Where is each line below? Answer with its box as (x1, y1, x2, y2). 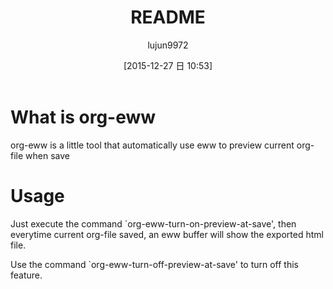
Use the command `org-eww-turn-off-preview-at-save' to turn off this (10, 258, 300, 270)
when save (25, 149, 70, 161)
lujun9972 (147, 39, 189, 51)
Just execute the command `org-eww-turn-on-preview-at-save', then (10, 217, 297, 230)
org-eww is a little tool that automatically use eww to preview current (10, 139, 295, 151)
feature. (10, 269, 43, 281)
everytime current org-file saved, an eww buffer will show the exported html (10, 228, 324, 240)
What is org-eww (10, 106, 157, 128)
